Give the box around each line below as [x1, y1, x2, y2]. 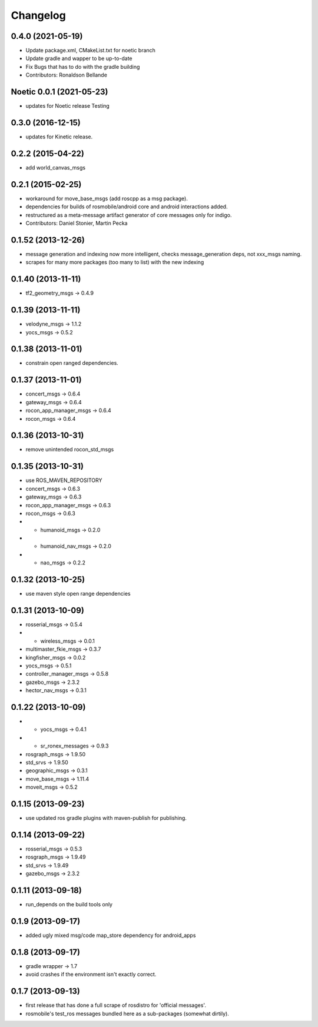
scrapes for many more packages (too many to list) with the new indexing [25, 259, 204, 266]
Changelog [11, 9, 66, 22]
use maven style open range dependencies [25, 590, 131, 597]
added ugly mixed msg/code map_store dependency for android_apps [25, 932, 196, 939]
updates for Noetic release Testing [25, 102, 110, 109]
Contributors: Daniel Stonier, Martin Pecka [25, 220, 128, 227]
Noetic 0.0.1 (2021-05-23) [11, 87, 108, 97]
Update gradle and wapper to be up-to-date [25, 55, 132, 62]
